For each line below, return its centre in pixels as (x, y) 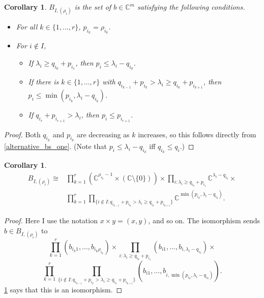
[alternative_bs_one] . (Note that (55, 146)
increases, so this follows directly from (197, 134)
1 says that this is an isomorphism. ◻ (63, 289)
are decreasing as (103, 134)
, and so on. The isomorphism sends (204, 220)
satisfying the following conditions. (191, 7)
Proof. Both (22, 134)
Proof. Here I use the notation (51, 220)
